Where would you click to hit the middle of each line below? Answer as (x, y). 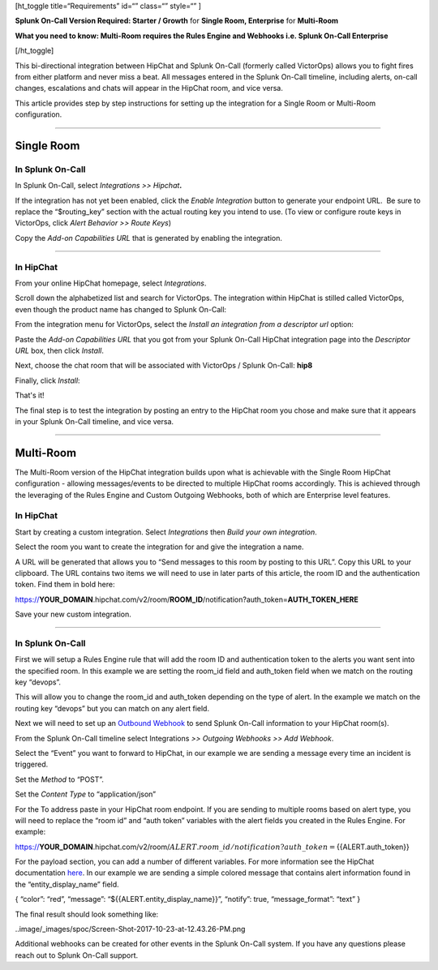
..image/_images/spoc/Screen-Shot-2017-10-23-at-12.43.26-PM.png (130, 929)
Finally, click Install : (47, 380)
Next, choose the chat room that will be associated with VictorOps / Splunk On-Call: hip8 (164, 366)
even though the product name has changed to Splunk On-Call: (121, 309)
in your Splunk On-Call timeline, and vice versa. (94, 421)
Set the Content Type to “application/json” (86, 794)
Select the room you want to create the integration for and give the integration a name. (159, 547)
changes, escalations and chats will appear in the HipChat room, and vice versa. (149, 88)
